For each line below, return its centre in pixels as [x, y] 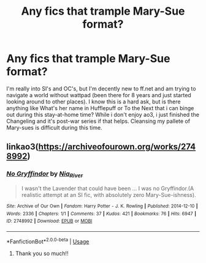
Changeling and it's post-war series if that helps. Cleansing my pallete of [98, 121]
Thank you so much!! [42, 253]
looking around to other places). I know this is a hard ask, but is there [93, 102]
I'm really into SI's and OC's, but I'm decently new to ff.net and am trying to [101, 88]
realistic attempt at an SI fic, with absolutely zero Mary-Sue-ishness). [109, 194]
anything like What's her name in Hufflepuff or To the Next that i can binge [100, 108]
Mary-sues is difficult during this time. [54, 127]
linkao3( [22, 147]
